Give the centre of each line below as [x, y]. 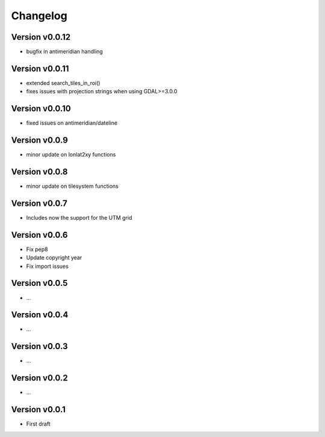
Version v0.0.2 [40, 378]
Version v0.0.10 [41, 109]
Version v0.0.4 [40, 315]
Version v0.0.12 [41, 37]
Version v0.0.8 [40, 172]
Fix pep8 [37, 249]
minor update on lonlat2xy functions [71, 155]
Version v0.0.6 [39, 235]
